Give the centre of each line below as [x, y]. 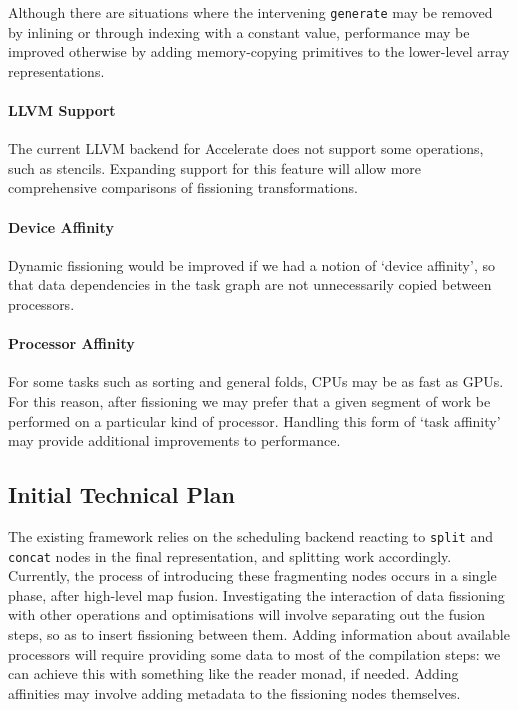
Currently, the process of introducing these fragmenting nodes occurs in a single [252, 575]
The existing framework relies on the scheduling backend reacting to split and [250, 535]
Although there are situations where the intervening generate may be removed [250, 12]
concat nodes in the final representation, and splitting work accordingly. [230, 555]
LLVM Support [62, 110]
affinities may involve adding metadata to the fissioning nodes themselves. [234, 692]
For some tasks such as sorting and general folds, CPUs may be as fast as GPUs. [256, 381]
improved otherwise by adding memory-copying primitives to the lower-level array [259, 51]
